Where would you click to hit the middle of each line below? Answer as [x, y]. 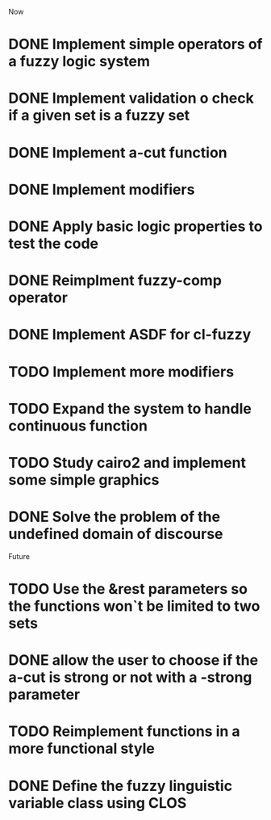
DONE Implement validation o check [131, 98]
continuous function [78, 425]
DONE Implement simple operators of [135, 44]
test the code [54, 244]
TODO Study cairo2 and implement [127, 463]
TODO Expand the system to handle [130, 408]
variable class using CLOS [98, 803]
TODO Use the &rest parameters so [128, 589]
